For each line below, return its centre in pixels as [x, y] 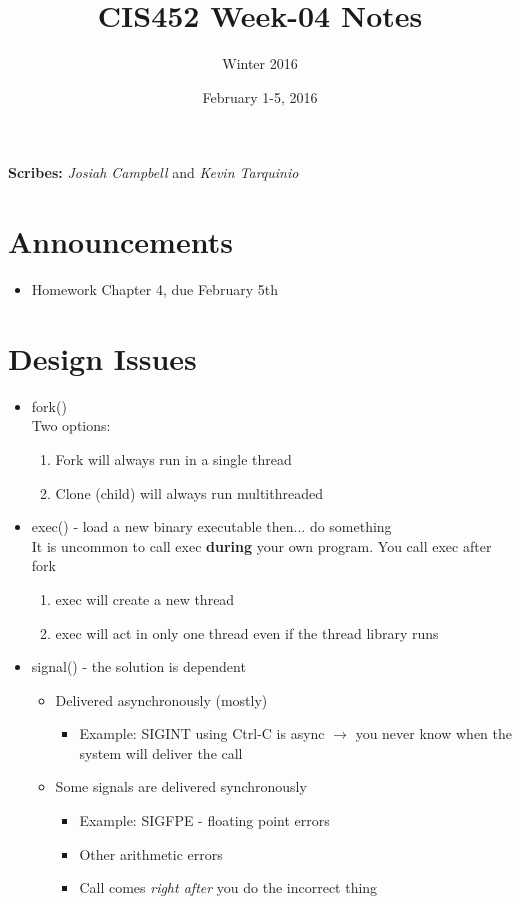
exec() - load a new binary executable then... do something [211, 526]
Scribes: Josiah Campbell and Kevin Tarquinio [153, 172]
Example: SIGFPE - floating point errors [204, 820]
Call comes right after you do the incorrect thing [228, 887]
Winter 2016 [260, 63]
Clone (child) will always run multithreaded [189, 492]
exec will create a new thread [145, 598]
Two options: [71, 425]
